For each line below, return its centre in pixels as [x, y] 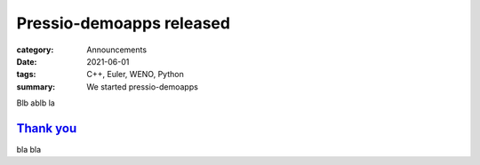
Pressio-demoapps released [124, 23]
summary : [36, 86]
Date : [27, 61]
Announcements [116, 50]
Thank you [47, 128]
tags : [26, 75]
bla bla [29, 150]
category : [35, 50]
